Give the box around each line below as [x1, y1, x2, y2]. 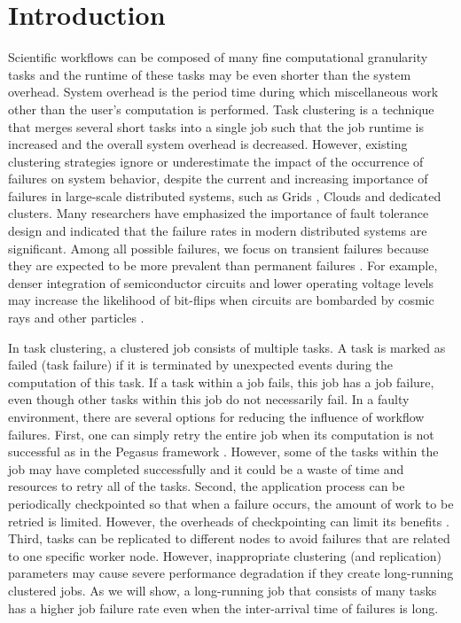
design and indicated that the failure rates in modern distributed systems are [8, 222, 427, 240]
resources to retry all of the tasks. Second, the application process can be [8, 477, 405, 495]
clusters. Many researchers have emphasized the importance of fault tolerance [8, 204, 429, 222]
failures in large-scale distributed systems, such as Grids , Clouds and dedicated [8, 186, 441, 205]
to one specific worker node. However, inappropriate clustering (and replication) [8, 546, 441, 565]
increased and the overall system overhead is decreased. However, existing [8, 135, 408, 153]
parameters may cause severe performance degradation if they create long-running [8, 564, 454, 582]
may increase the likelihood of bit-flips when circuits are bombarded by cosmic [8, 291, 434, 309]
